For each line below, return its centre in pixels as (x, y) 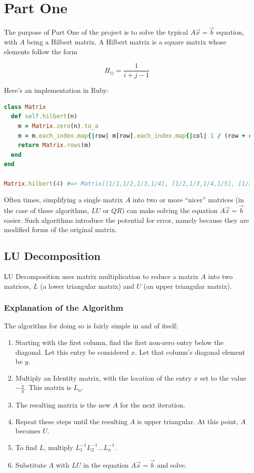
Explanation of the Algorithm (64, 308)
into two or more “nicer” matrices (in (188, 200)
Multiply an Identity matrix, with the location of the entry (104, 377)
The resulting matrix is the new (63, 405)
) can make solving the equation (170, 210)
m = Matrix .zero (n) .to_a (58, 126)
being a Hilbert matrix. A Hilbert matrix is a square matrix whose (127, 41)
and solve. (172, 464)
